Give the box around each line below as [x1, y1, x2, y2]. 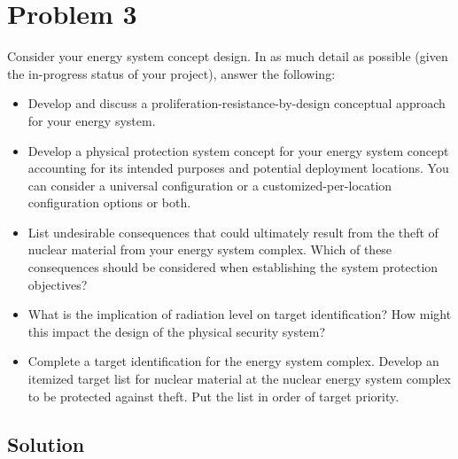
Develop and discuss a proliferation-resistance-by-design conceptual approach [27, 94, 446, 113]
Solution [7, 430, 85, 457]
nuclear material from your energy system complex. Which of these [27, 240, 392, 259]
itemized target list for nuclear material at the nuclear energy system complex [27, 370, 451, 388]
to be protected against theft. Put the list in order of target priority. [27, 386, 400, 405]
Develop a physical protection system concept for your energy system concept [27, 141, 449, 159]
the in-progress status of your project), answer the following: [7, 64, 336, 82]
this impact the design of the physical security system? [27, 322, 326, 340]
